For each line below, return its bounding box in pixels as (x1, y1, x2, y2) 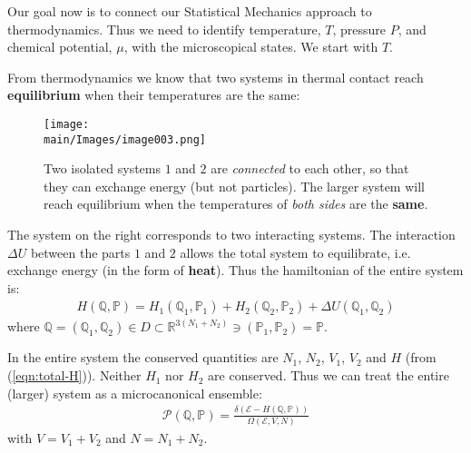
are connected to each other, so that (211, 159, 409, 178)
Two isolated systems (44, 159, 161, 178)
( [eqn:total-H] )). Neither (7, 366, 142, 385)
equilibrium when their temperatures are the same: (7, 85, 300, 104)
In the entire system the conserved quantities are (7, 348, 279, 367)
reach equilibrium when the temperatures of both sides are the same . (44, 194, 428, 213)
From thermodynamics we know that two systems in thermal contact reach (7, 67, 424, 86)
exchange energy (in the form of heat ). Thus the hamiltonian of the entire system (7, 261, 464, 280)
